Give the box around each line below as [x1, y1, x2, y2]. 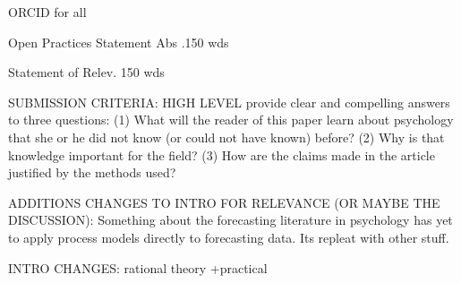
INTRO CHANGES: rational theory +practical [8, 258, 268, 277]
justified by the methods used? [8, 163, 176, 182]
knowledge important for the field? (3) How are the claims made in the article [8, 145, 435, 164]
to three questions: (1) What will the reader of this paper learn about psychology [8, 110, 454, 129]
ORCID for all [8, 3, 87, 21]
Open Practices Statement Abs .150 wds [8, 32, 229, 51]
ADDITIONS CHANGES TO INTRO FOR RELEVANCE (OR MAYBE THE [8, 193, 440, 211]
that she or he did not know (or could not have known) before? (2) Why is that [8, 127, 445, 146]
